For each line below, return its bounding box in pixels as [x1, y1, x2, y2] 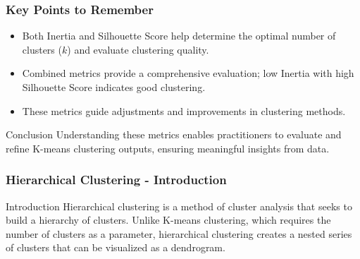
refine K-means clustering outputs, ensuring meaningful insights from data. [6, 140, 330, 155]
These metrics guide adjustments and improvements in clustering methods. [22, 103, 346, 118]
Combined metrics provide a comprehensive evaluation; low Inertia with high [22, 66, 354, 80]
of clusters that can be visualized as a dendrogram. [6, 240, 225, 255]
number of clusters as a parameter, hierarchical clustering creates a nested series [6, 226, 352, 241]
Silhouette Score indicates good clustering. [22, 80, 206, 94]
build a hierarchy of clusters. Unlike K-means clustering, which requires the [6, 212, 331, 227]
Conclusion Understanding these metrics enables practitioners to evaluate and [6, 127, 342, 142]
